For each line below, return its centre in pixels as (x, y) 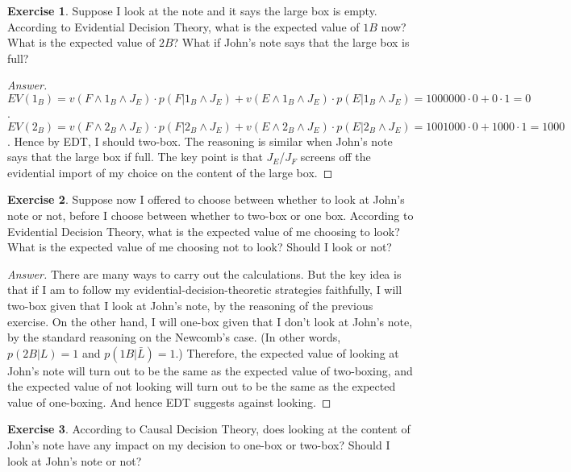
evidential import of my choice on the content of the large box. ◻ (170, 172)
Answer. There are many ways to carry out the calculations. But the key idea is (204, 273)
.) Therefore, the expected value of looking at (287, 352)
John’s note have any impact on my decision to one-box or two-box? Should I (199, 445)
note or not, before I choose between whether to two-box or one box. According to (210, 215)
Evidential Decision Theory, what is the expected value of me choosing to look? (204, 231)
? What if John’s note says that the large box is (291, 42)
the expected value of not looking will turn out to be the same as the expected (202, 386)
